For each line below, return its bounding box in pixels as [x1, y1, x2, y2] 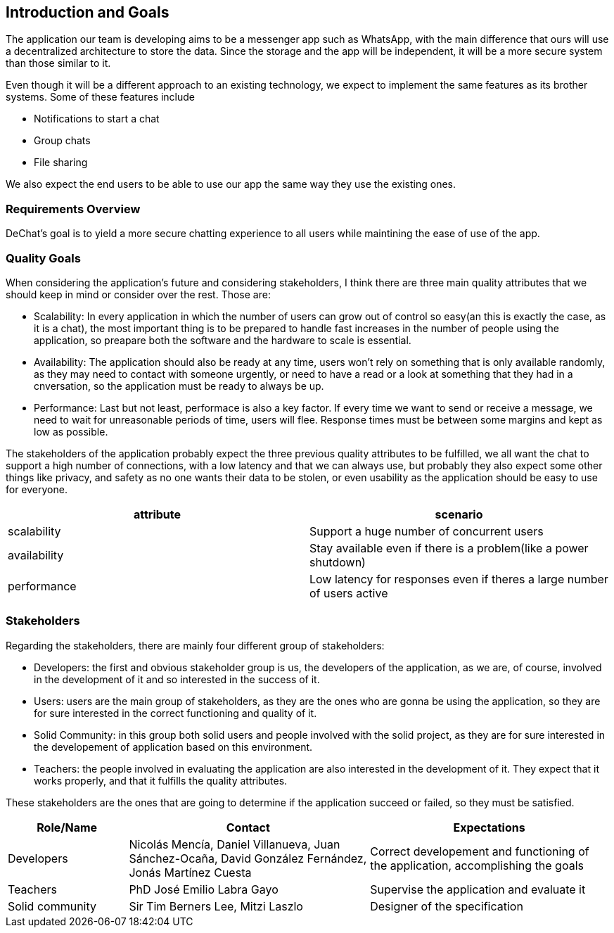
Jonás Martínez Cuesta [129, 865, 252, 880]
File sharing [34, 156, 88, 169]
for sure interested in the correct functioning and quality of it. [34, 706, 317, 719]
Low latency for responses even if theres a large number [309, 571, 608, 586]
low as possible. [34, 425, 108, 438]
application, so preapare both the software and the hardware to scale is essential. [34, 334, 411, 346]
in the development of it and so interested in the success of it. [34, 673, 320, 685]
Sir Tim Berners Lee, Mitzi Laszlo [129, 899, 303, 913]
